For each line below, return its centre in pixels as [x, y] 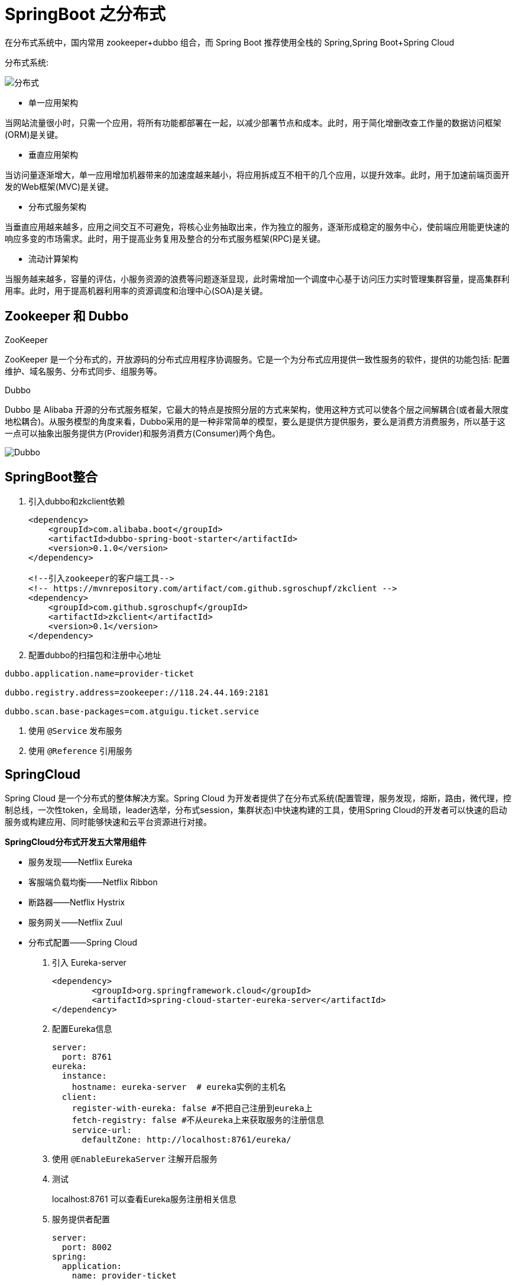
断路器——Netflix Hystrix [77, 902]
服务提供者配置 [81, 1219]
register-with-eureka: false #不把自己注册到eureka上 [192, 1108]
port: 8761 [87, 1057]
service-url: [102, 1130]
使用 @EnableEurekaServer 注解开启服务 [135, 1159]
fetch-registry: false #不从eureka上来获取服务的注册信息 [198, 1120]
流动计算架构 [53, 258]
